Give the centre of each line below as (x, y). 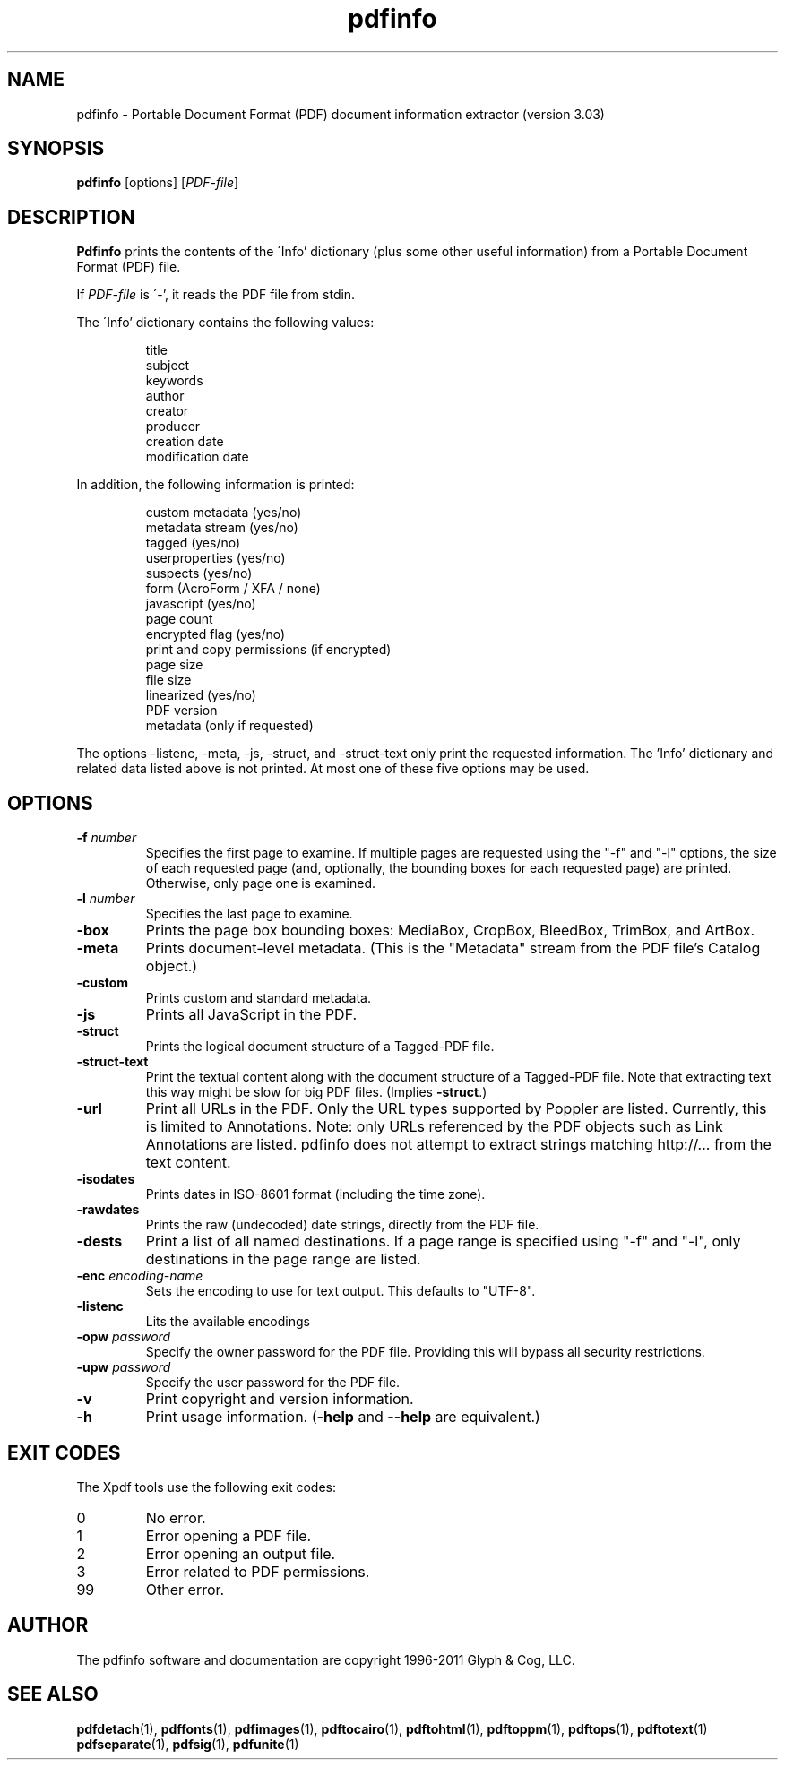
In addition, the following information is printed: (216, 485)
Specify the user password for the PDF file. (273, 1383)
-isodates (106, 1179)
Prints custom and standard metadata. (258, 998)
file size (168, 680)
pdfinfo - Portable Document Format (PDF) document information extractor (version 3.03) (341, 114)
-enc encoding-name (140, 1276)
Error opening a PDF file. (229, 1535)
